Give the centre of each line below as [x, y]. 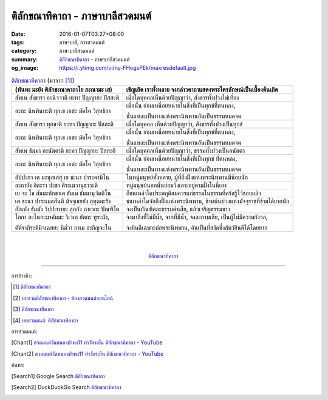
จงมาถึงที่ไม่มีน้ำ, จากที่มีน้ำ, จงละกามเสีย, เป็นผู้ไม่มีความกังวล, [197, 217]
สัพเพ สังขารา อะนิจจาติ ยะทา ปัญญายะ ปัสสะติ [67, 97]
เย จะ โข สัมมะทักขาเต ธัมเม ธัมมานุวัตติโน [63, 193]
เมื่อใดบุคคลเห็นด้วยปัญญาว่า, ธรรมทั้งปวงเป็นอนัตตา [186, 151]
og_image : [25, 68]
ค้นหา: [18, 365]
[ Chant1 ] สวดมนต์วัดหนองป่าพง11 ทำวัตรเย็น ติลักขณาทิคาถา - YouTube [87, 342]
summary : [25, 59]
